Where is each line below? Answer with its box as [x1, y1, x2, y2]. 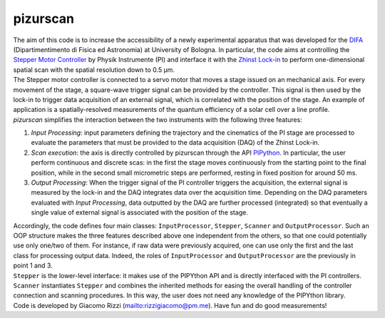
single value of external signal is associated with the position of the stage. [31, 208, 249, 217]
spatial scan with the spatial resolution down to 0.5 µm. [13, 65, 175, 74]
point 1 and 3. [13, 261, 53, 270]
